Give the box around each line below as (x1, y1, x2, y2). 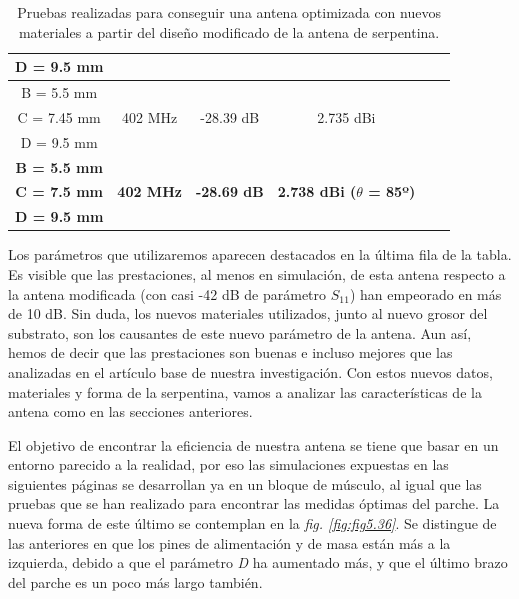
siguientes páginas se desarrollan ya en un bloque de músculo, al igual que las (8, 473, 482, 494)
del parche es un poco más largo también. (8, 571, 263, 592)
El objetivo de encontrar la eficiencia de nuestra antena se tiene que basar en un (8, 434, 499, 455)
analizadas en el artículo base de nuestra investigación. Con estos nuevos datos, (8, 361, 493, 382)
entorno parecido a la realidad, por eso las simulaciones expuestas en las (8, 454, 449, 475)
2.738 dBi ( (277, 181, 357, 202)
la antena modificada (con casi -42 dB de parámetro (8, 283, 327, 304)
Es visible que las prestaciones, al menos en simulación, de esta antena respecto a (8, 263, 506, 284)
